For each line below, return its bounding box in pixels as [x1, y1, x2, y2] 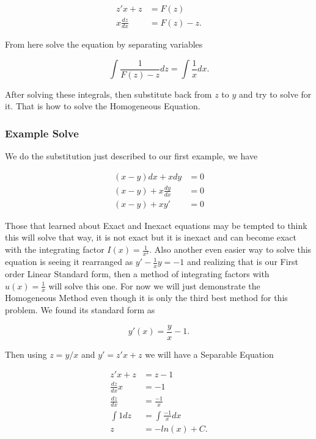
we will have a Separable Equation [145, 347, 274, 360]
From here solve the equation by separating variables [5, 38, 203, 51]
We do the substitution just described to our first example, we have [5, 150, 258, 162]
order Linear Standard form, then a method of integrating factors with [5, 267, 270, 280]
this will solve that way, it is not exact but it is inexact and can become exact [5, 231, 297, 244]
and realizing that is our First [186, 255, 299, 268]
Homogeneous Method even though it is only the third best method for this [5, 291, 288, 304]
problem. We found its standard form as [5, 303, 155, 316]
